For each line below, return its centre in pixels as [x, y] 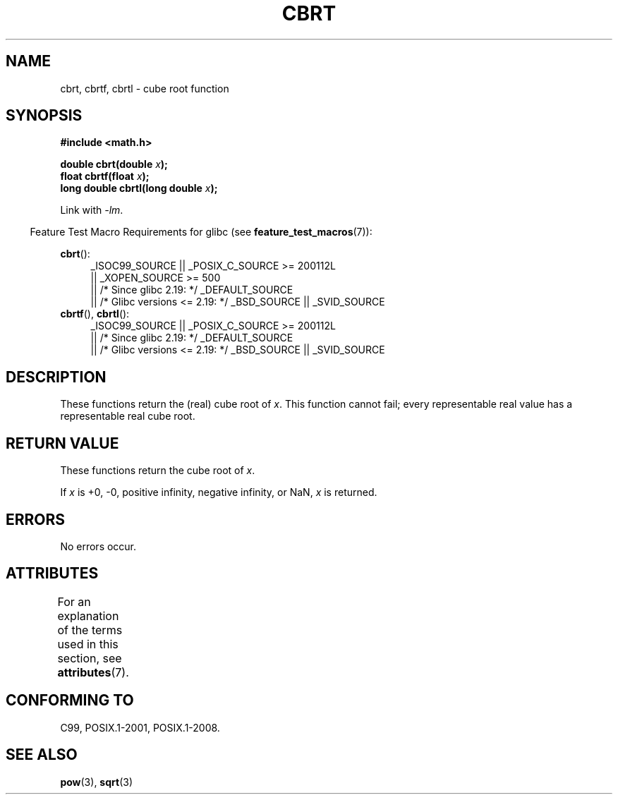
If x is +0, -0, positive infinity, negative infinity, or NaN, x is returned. [219, 492]
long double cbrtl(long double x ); [139, 188]
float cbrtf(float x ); [105, 176]
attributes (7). [93, 672]
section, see [90, 658]
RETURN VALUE [62, 443]
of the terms [90, 630]
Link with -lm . [92, 210]
